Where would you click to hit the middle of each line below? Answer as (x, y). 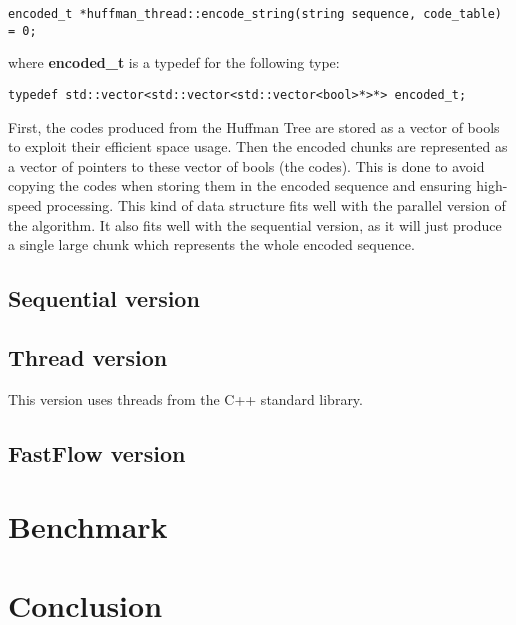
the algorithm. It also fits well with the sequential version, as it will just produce (255, 224)
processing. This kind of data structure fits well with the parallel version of (276, 204)
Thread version (88, 356)
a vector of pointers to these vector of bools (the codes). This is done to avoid (246, 165)
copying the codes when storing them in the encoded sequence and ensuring (240, 185)
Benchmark (88, 526)
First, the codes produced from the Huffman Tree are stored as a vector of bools (254, 126)
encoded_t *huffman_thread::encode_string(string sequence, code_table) (255, 14)
